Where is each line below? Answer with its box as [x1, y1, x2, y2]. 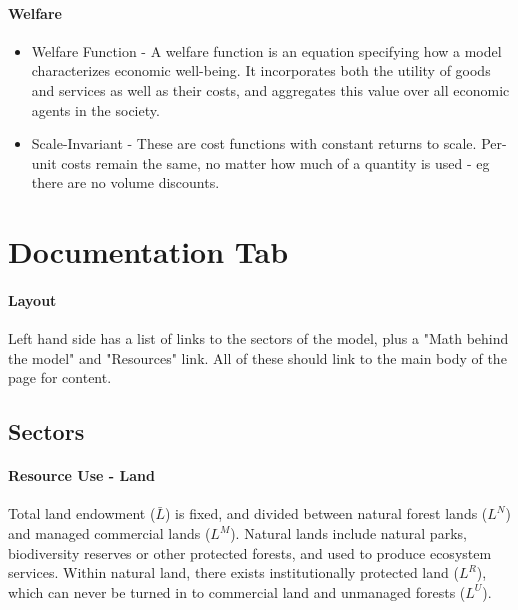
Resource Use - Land [8, 465, 155, 486]
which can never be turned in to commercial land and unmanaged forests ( [8, 581, 466, 602]
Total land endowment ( [8, 503, 156, 524]
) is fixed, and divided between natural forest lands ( [164, 503, 488, 524]
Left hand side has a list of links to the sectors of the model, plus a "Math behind [8, 328, 509, 349]
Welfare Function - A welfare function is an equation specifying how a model [31, 40, 502, 61]
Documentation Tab [8, 231, 289, 272]
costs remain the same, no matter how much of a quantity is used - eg [61, 152, 490, 173]
